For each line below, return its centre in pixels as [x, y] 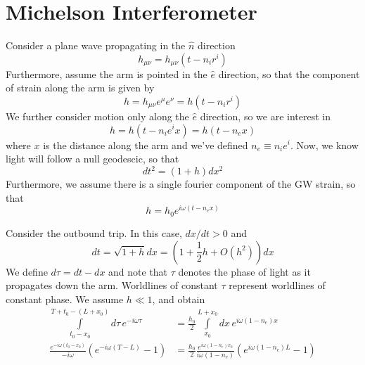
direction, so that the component [289, 73]
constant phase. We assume [65, 299]
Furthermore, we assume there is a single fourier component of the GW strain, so [181, 184]
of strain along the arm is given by [80, 88]
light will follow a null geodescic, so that [92, 159]
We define [27, 271]
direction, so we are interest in [265, 116]
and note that [138, 271]
